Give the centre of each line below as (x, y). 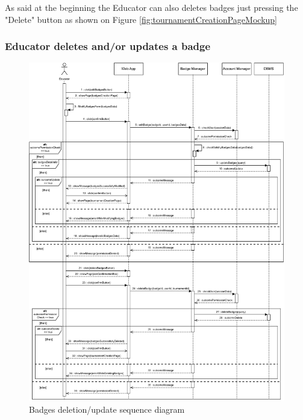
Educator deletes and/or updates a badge (108, 46)
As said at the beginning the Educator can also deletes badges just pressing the (151, 7)
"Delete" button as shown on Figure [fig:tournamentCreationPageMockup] (141, 19)
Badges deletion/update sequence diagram (107, 409)
